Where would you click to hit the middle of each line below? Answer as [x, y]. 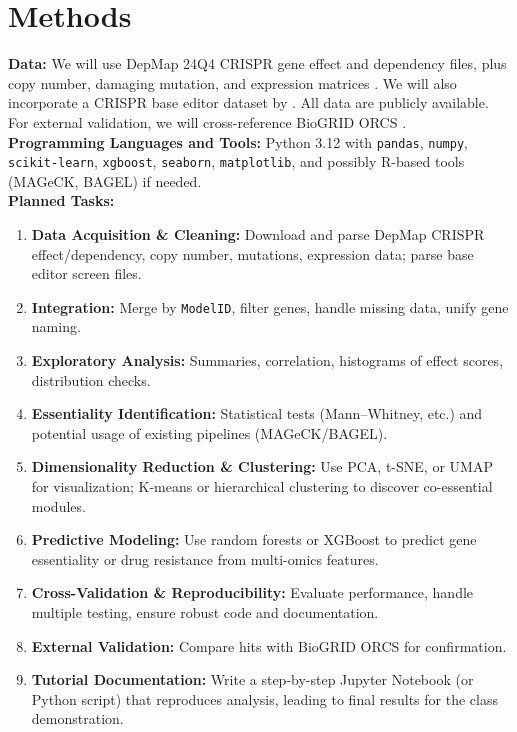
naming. [56, 326]
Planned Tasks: [61, 200]
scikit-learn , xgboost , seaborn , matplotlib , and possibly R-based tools [236, 161]
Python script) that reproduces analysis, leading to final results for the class [264, 698]
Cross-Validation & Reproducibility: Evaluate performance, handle [252, 592]
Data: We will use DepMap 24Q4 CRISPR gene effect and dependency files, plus [257, 63]
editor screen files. [86, 273]
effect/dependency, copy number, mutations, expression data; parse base [252, 253]
